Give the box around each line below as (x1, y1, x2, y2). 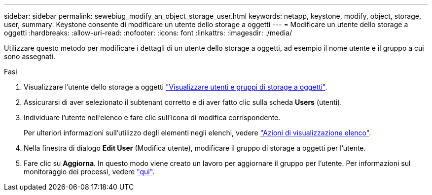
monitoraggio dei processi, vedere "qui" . (24, 167, 155, 176)
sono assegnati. (4, 52, 55, 61)
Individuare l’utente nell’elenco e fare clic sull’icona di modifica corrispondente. (24, 113, 281, 122)
